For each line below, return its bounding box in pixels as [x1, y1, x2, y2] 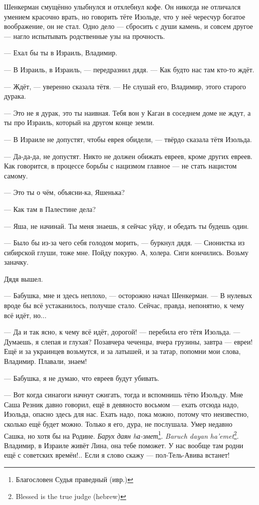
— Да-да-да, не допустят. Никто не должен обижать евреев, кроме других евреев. [4, 151, 253, 161]
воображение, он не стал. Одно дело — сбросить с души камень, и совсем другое [4, 21, 253, 31]
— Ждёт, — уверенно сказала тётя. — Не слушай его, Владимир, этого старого [4, 81, 246, 91]
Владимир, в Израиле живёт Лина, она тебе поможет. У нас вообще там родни [4, 440, 244, 450]
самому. [4, 170, 28, 180]
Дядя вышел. [4, 273, 43, 284]
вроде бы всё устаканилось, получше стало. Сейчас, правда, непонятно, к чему [4, 300, 245, 311]
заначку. [4, 257, 29, 267]
